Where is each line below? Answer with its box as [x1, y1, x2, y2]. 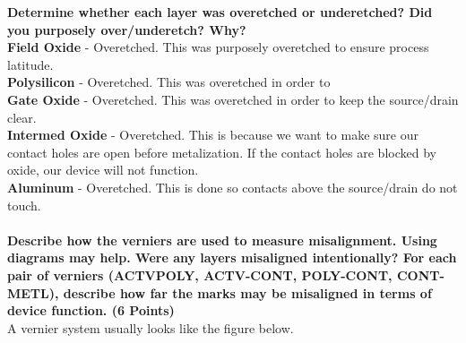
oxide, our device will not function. [7, 160, 199, 179]
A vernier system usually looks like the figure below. [7, 318, 294, 337]
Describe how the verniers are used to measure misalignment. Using [7, 230, 437, 249]
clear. [7, 107, 37, 126]
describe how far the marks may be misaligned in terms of [63, 283, 432, 302]
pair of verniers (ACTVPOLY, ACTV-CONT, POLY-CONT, [7, 265, 393, 284]
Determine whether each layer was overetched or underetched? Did [7, 3, 433, 21]
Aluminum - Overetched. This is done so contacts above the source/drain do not [7, 177, 458, 196]
